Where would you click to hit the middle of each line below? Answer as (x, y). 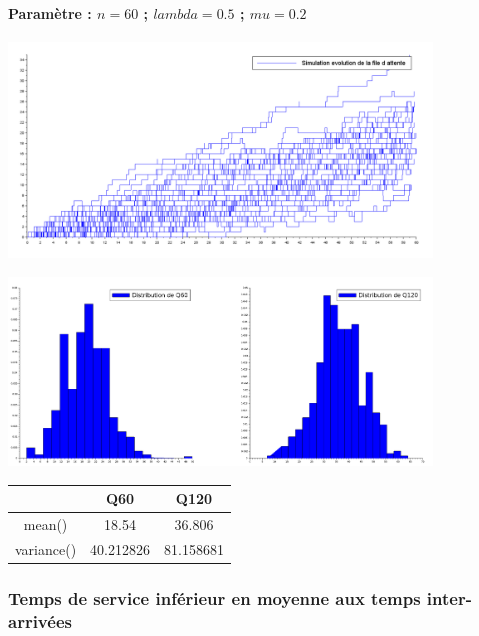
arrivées (40, 620)
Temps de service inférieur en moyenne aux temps (214, 597)
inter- (449, 597)
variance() (46, 548)
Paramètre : (50, 12)
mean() (45, 523)
